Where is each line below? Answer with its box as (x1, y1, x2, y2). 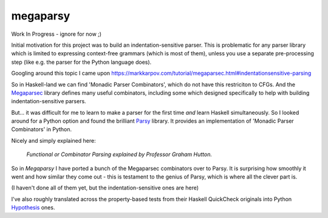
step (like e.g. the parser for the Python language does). (11, 58, 152, 66)
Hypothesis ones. (11, 204, 55, 211)
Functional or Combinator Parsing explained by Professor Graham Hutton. (26, 151, 213, 158)
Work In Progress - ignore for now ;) (11, 30, 102, 38)
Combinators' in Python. (11, 126, 72, 133)
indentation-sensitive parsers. (11, 98, 86, 105)
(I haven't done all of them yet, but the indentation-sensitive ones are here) (11, 184, 199, 191)
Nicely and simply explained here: (11, 137, 97, 144)
